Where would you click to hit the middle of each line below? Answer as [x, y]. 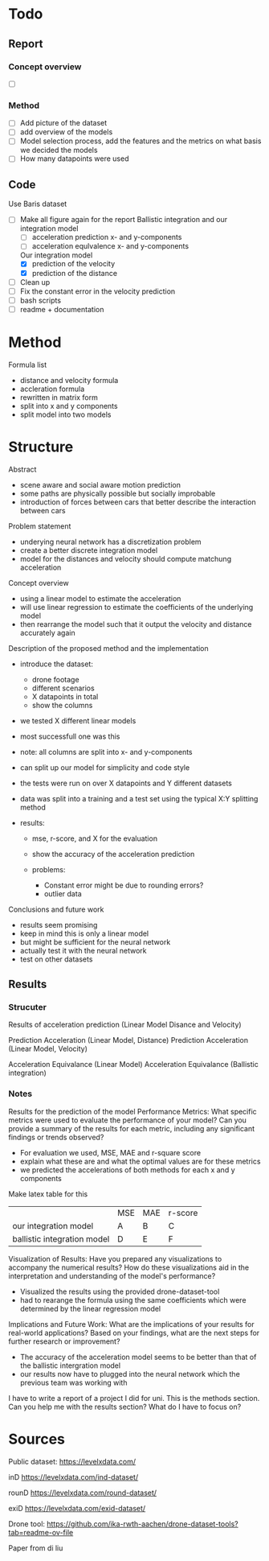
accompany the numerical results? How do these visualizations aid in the [129, 1267]
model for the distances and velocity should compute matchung [125, 558]
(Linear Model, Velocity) [48, 1049]
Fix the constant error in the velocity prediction [98, 291]
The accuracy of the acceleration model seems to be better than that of [138, 1357]
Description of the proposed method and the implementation [108, 648]
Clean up [35, 282]
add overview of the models [66, 132]
